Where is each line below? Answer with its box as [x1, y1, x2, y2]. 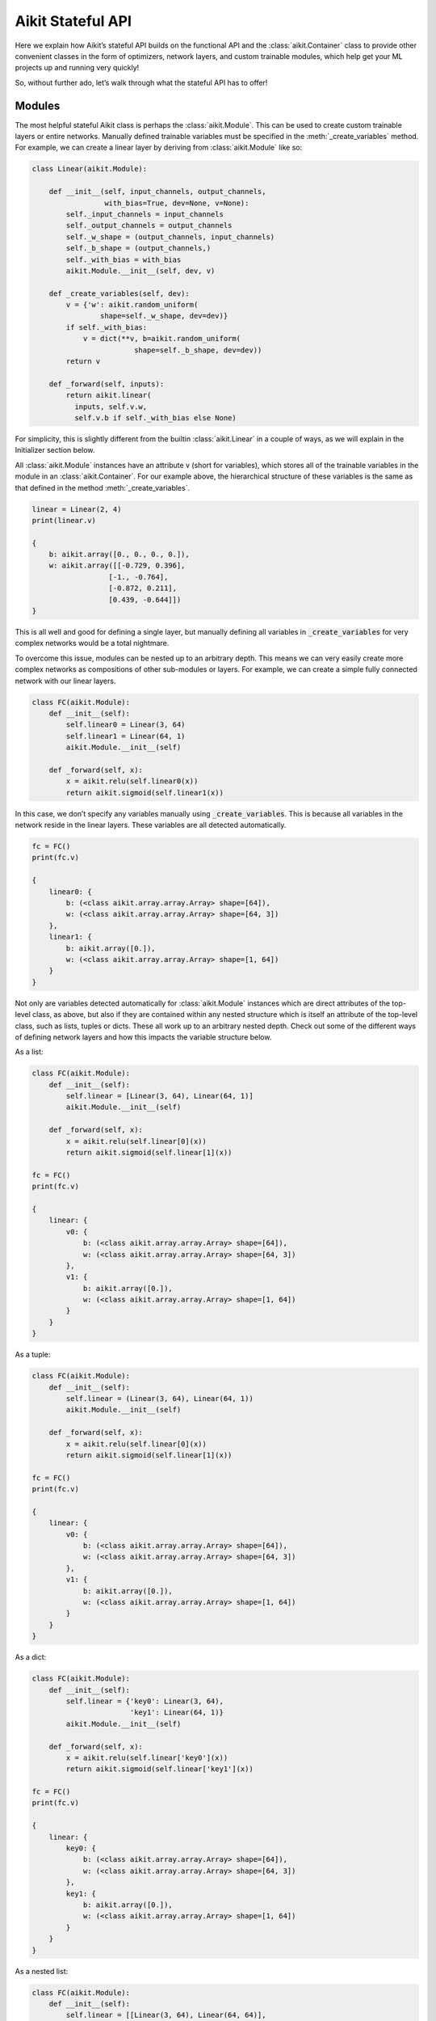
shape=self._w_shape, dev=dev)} [99, 311, 228, 321]
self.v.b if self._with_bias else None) [73, 413, 237, 422]
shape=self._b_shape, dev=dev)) [133, 345, 262, 355]
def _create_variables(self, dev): [48, 289, 190, 298]
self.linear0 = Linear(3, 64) [65, 720, 186, 729]
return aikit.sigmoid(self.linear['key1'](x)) [65, 1765, 254, 1774]
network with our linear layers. [15, 676, 116, 686]
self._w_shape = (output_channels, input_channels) [65, 232, 275, 242]
